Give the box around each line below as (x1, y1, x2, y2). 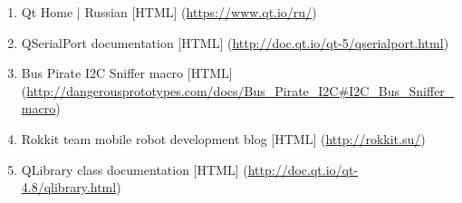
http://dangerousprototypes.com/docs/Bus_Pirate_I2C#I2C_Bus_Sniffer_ (26, 81, 455, 100)
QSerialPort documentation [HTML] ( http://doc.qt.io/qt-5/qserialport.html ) (21, 33, 449, 52)
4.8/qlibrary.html (21, 178, 117, 197)
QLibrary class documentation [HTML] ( (21, 159, 248, 179)
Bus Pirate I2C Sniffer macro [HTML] (21, 63, 233, 82)
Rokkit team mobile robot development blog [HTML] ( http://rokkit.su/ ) (21, 129, 426, 148)
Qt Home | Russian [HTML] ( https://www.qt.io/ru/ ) (21, 3, 317, 21)
